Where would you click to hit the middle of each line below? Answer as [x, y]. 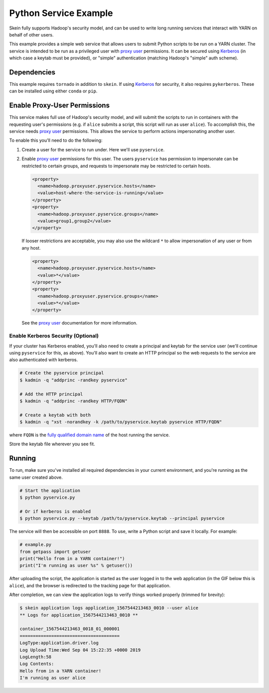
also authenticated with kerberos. [44, 360]
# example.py [36, 545]
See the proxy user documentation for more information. [79, 323]
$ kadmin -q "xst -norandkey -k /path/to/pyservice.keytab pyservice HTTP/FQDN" [121, 422]
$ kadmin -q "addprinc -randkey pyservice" [74, 380]
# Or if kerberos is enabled [55, 511]
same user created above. [36, 477]
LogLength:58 [36, 657]
